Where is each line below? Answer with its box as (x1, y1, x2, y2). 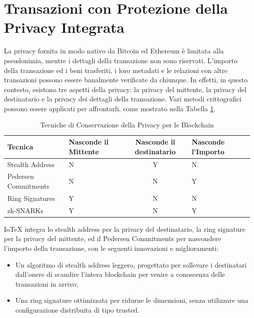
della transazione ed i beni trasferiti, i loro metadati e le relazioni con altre (4, 65, 228, 75)
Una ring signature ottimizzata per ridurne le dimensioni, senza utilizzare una (15, 295, 249, 305)
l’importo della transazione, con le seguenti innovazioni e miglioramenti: (4, 243, 219, 253)
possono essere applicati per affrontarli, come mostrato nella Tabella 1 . (4, 103, 216, 113)
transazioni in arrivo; (15, 278, 78, 289)
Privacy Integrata (4, 17, 125, 37)
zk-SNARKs (7, 205, 43, 215)
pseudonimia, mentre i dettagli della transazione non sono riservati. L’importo (4, 55, 237, 65)
